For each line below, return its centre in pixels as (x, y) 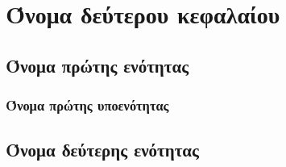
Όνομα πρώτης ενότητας (97, 65)
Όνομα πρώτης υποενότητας (87, 105)
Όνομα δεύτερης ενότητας (102, 150)
